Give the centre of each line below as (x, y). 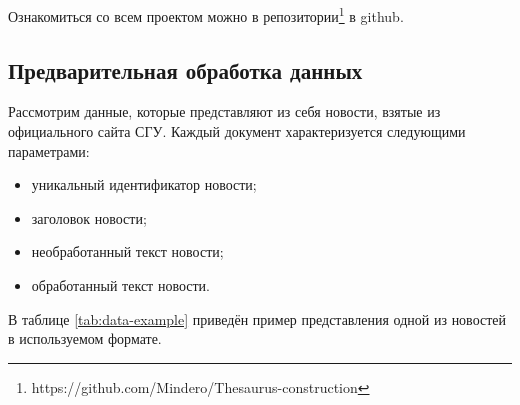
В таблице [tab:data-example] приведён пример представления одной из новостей (257, 318)
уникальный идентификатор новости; (144, 184)
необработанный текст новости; (127, 251)
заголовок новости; (89, 217)
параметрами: (49, 150)
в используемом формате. (85, 338)
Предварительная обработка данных (185, 69)
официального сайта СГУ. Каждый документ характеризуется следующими (237, 131)
